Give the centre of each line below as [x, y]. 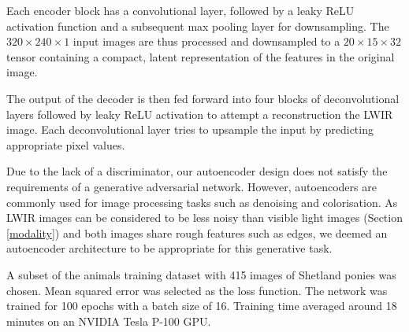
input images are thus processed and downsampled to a [206, 41]
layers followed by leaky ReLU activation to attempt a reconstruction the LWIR [200, 114]
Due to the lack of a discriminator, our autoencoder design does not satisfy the [197, 171]
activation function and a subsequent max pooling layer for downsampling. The [198, 26]
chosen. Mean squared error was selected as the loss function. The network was [197, 290]
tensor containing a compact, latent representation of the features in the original [201, 56]
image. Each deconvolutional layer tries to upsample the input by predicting [190, 129]
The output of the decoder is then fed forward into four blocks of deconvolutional [203, 98]
